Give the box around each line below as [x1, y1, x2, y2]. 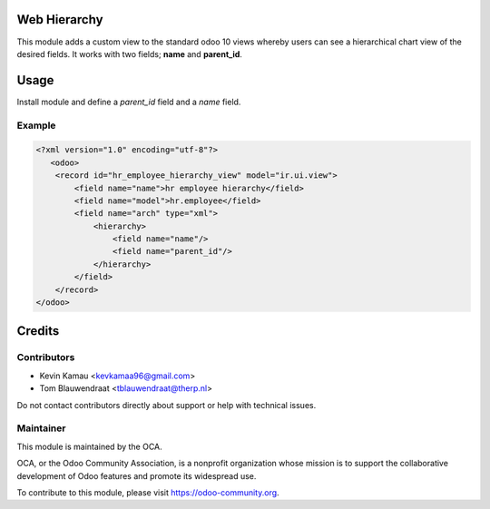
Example [16, 119, 56, 132]
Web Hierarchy [16, 12, 103, 27]
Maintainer [16, 422, 66, 435]
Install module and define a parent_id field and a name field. [16, 96, 241, 107]
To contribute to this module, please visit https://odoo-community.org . [16, 486, 280, 498]
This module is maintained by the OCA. [16, 441, 162, 452]
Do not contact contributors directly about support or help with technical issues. [16, 399, 317, 410]
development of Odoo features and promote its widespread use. [16, 470, 257, 481]
